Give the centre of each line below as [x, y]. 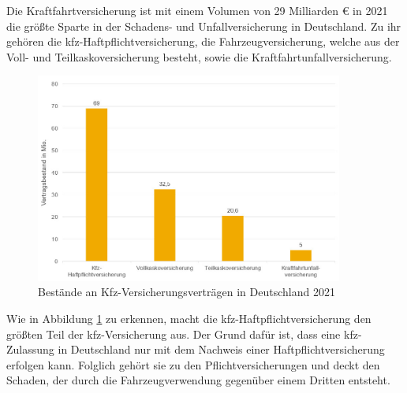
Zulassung [30, 349]
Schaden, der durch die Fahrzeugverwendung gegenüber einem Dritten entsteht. [198, 380]
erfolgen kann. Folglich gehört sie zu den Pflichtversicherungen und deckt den [193, 364]
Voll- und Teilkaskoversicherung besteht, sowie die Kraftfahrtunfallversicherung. [199, 56]
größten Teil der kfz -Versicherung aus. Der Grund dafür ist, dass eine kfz [182, 334]
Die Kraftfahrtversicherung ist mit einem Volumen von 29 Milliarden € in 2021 [197, 10]
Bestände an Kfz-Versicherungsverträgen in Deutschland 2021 [187, 292]
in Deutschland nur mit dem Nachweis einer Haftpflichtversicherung [221, 349]
